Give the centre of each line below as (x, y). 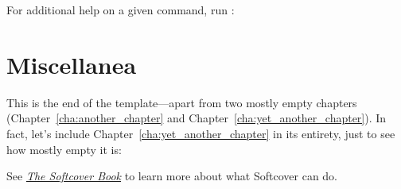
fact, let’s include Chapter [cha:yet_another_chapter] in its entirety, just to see (201, 133)
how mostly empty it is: (64, 149)
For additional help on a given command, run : (121, 10)
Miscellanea (72, 64)
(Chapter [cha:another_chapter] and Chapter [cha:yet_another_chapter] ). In (197, 118)
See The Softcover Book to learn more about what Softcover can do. (172, 176)
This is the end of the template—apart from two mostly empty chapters (182, 102)
